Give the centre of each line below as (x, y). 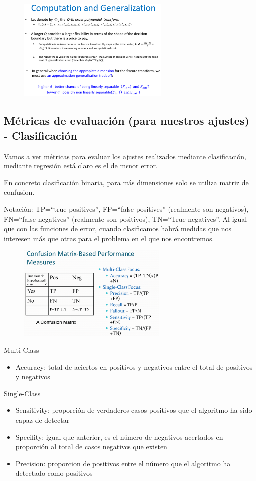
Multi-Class (22, 350)
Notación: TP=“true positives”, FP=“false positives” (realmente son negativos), (126, 209)
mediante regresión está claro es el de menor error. (81, 166)
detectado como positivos (54, 473)
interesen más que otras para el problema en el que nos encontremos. (109, 238)
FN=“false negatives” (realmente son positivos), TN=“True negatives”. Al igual (126, 219)
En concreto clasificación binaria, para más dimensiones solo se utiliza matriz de (126, 182)
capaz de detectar (43, 420)
